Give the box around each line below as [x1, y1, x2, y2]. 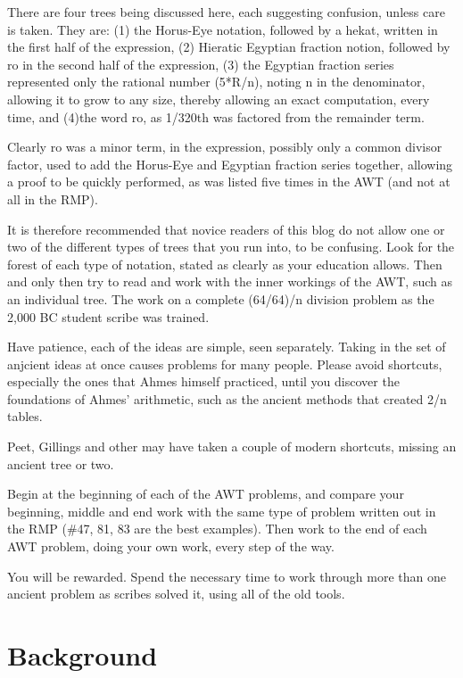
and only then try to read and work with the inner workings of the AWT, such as [7, 272, 452, 291]
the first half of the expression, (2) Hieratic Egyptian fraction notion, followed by [7, 37, 451, 56]
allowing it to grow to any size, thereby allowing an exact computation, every [7, 89, 430, 108]
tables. [7, 407, 43, 426]
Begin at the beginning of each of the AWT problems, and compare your [7, 484, 404, 503]
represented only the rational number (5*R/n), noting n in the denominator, [7, 72, 426, 91]
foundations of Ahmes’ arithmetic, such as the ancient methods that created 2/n [7, 389, 447, 408]
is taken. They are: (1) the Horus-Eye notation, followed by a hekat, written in [7, 20, 438, 38]
